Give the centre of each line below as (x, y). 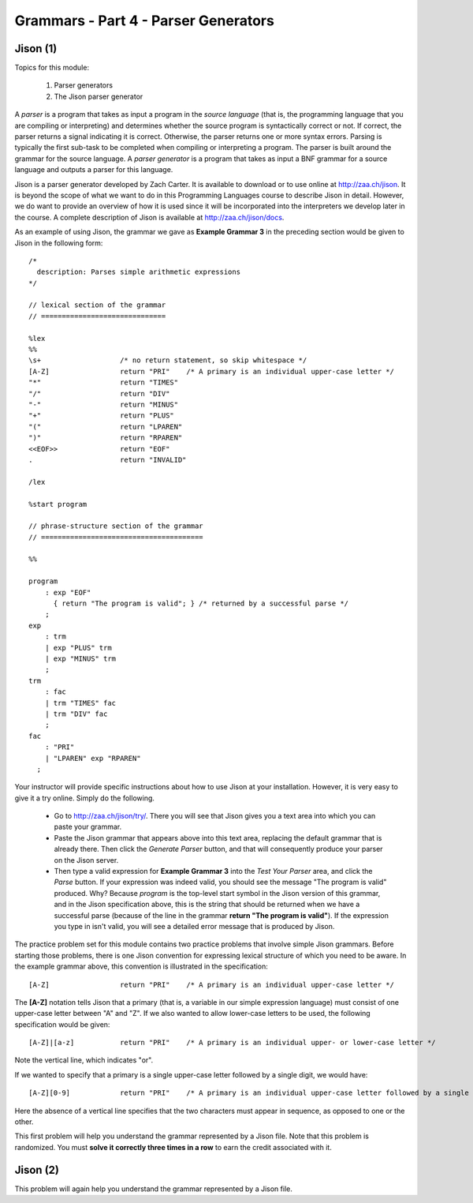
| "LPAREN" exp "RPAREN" (93, 758)
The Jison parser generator (99, 96)
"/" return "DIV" (99, 394)
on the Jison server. (86, 860)
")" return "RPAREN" (106, 438)
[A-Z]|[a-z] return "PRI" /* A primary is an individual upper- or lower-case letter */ (233, 1043)
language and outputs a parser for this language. (94, 170)
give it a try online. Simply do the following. (85, 798)
